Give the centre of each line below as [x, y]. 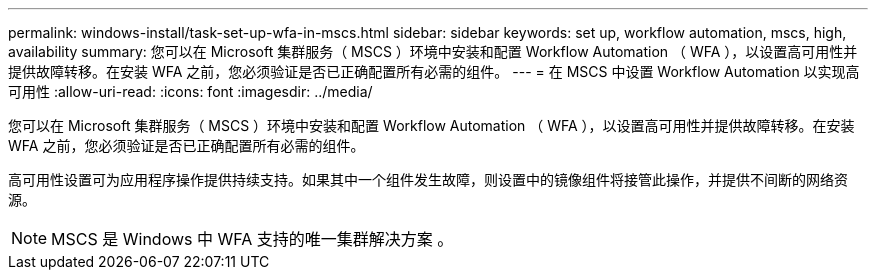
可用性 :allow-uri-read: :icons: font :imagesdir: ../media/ [190, 91]
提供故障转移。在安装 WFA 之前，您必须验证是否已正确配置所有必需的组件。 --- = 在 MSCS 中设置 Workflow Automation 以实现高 [434, 71]
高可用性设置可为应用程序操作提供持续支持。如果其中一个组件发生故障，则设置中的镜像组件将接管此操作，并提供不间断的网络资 [428, 179]
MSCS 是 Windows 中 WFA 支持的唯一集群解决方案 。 [252, 239]
